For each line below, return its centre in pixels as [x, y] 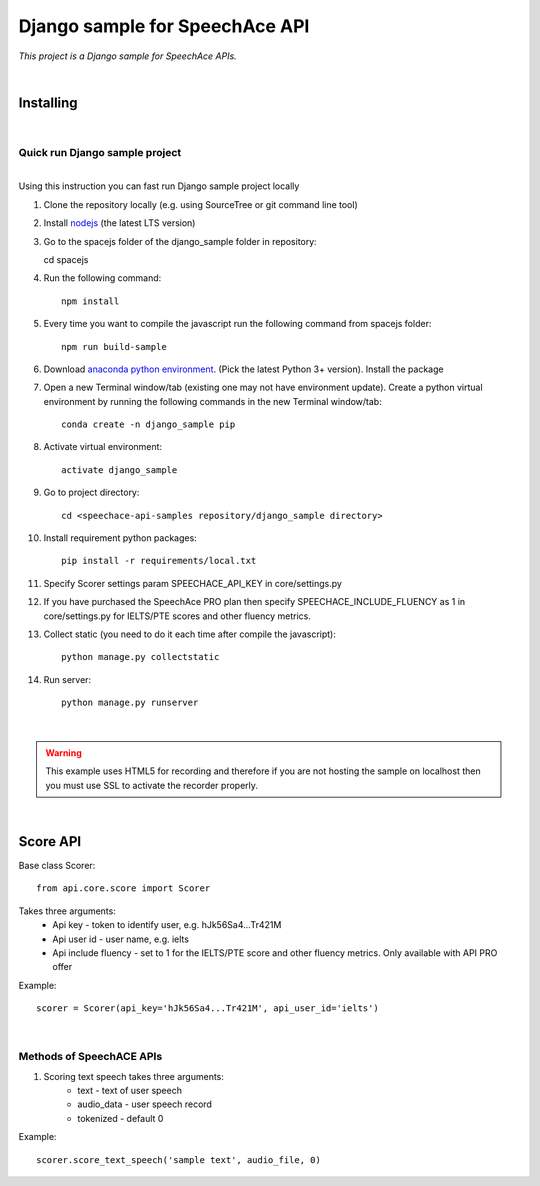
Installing [48, 102]
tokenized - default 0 [120, 1118]
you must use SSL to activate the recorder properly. [152, 785]
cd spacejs [66, 259]
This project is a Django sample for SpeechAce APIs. [127, 56]
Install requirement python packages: [120, 538]
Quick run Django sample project [100, 152]
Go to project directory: [91, 492]
